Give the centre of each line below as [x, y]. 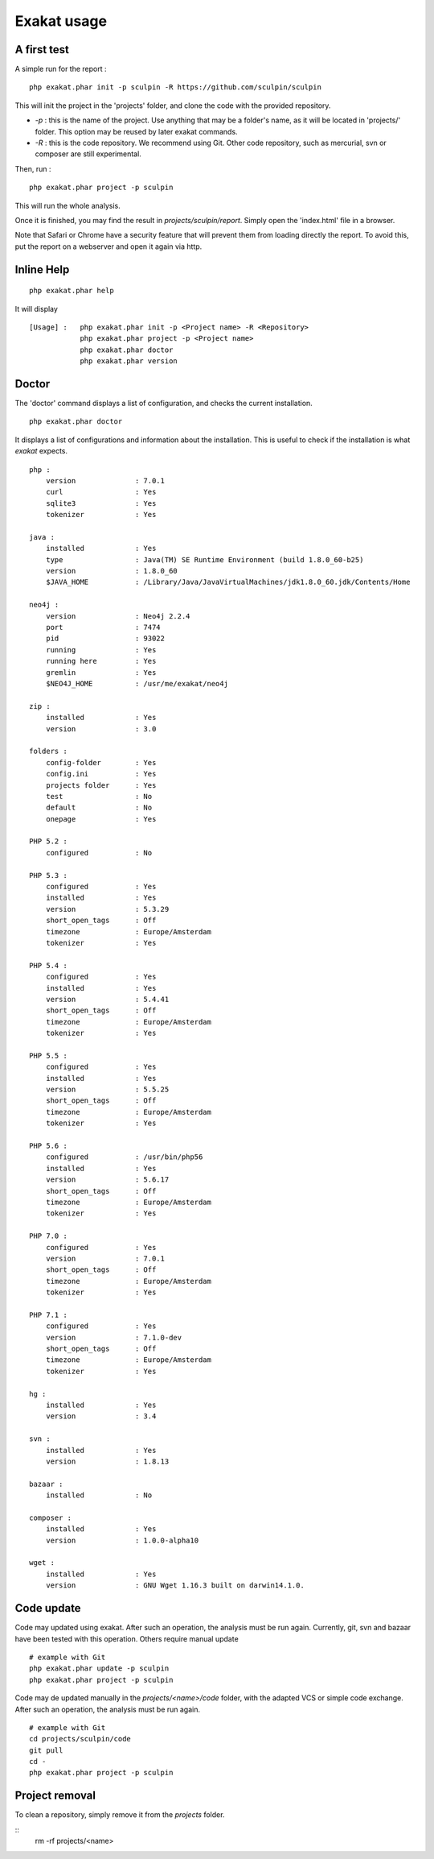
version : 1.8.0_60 [112, 571]
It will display [36, 308]
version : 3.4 [101, 1416]
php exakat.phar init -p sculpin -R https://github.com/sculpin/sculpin [175, 87]
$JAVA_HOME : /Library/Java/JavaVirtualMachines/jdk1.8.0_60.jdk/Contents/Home [228, 582]
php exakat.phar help [72, 291]
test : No [99, 796]
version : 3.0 [101, 729]
